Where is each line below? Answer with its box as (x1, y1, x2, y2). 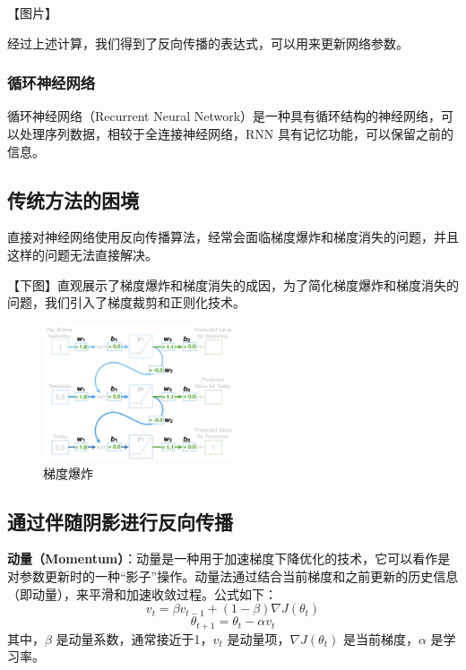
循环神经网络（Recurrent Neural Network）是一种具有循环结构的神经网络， (7, 107, 442, 125)
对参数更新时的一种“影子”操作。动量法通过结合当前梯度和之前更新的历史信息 (7, 566, 459, 585)
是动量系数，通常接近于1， (56, 629, 213, 648)
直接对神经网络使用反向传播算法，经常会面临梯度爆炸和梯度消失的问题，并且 (7, 228, 459, 246)
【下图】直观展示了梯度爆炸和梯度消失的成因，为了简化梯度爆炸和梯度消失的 (7, 275, 459, 294)
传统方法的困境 (7, 185, 139, 213)
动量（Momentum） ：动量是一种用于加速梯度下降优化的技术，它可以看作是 (7, 549, 451, 568)
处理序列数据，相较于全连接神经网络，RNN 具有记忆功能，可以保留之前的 (19, 125, 453, 142)
